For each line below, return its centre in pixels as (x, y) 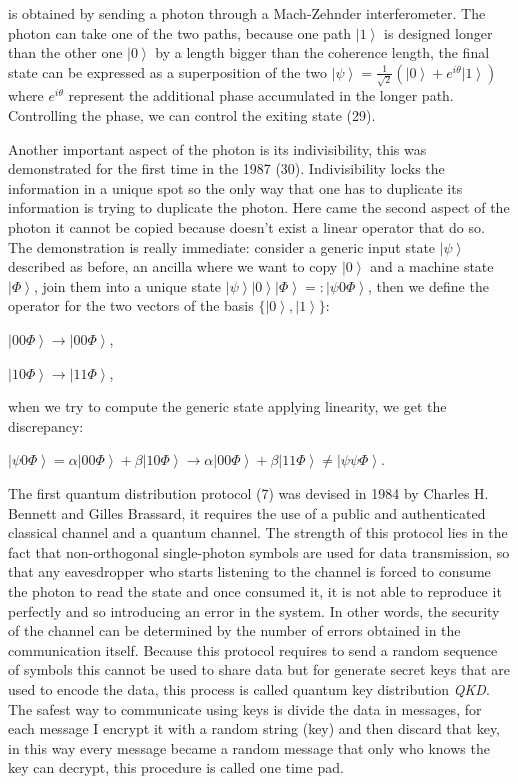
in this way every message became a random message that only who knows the (249, 747)
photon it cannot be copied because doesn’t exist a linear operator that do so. (246, 227)
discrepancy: (46, 425)
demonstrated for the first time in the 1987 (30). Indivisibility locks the (226, 168)
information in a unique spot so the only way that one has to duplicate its (235, 187)
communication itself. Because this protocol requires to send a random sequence (253, 649)
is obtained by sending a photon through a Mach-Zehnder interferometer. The (247, 13)
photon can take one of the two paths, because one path (180, 32)
